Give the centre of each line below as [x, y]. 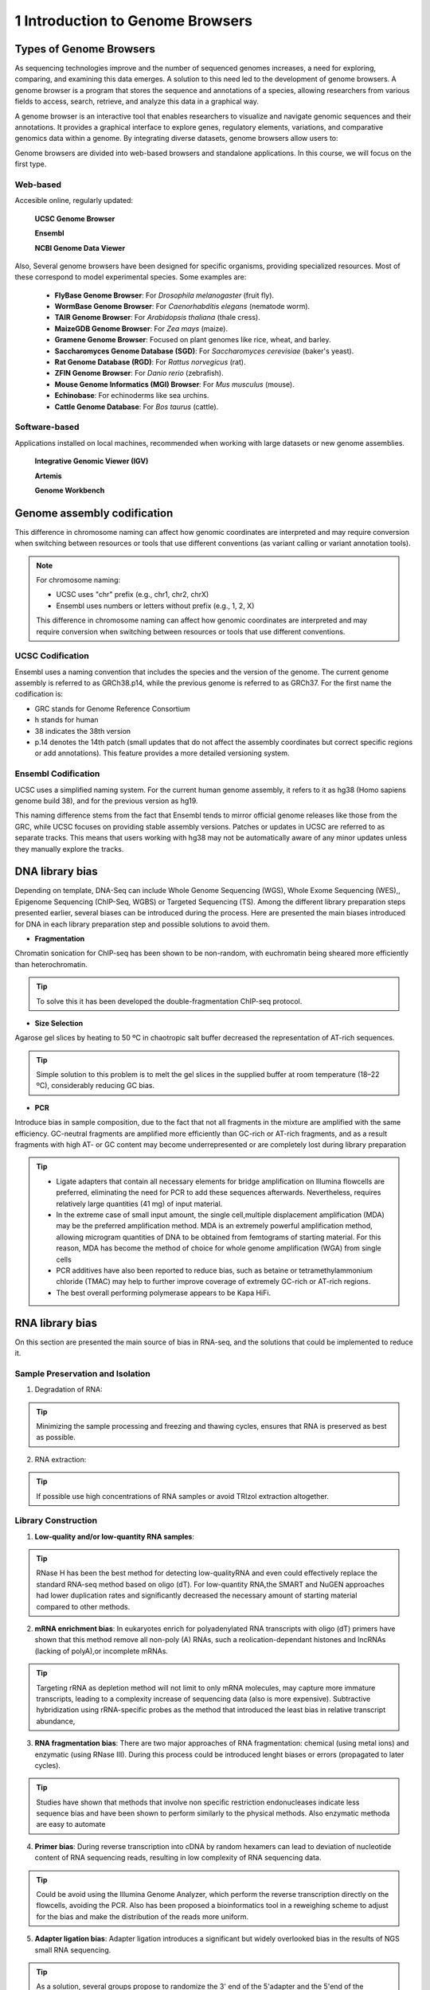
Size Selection [59, 1023]
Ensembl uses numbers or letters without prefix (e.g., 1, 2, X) [155, 606]
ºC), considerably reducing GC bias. [96, 1086]
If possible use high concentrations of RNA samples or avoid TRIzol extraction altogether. [183, 1496]
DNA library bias [57, 872]
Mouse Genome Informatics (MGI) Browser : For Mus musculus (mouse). [174, 384]
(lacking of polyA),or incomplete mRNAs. [102, 1651]
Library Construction [56, 1520]
